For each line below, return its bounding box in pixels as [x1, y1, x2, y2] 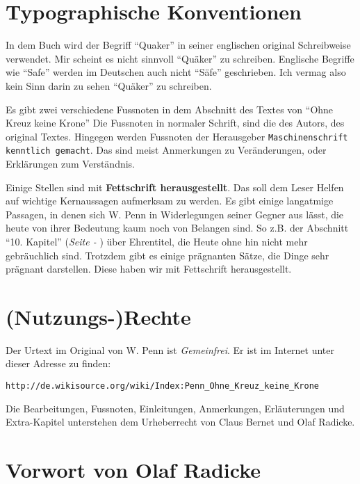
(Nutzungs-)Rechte [6, 302, 191, 330]
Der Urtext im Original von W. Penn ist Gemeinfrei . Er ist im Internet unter [6, 342, 335, 357]
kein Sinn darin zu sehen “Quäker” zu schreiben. [6, 78, 212, 92]
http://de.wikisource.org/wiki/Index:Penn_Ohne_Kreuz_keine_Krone [6, 381, 320, 392]
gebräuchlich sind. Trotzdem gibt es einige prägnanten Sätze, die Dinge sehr [6, 248, 329, 262]
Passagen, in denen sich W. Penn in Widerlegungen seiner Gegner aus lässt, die [6, 207, 344, 221]
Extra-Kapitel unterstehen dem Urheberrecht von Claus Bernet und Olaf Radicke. [6, 414, 355, 429]
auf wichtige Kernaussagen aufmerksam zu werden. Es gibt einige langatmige [6, 193, 334, 208]
